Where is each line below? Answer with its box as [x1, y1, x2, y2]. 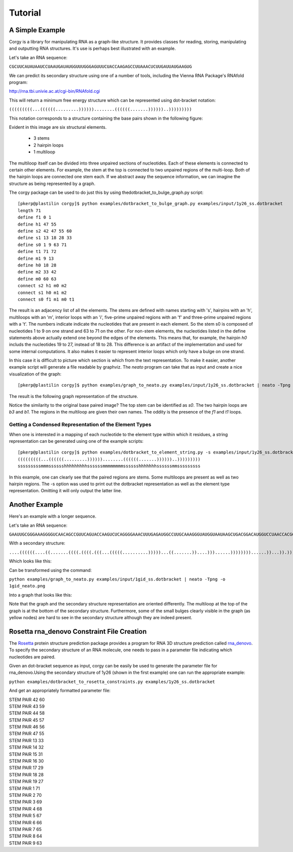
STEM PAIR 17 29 [9, 765, 43, 771]
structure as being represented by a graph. [9, 181, 96, 187]
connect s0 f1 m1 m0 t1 [18, 296, 75, 302]
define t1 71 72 [18, 249, 57, 254]
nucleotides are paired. [9, 654, 56, 660]
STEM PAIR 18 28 [9, 771, 44, 777]
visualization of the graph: [9, 371, 62, 377]
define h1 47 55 [18, 221, 57, 227]
